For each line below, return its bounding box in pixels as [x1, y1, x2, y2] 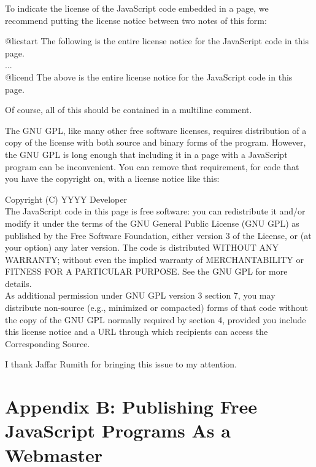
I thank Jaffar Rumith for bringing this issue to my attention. [5, 358, 237, 371]
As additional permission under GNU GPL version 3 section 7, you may [5, 289, 276, 302]
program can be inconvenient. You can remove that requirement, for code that [5, 160, 299, 173]
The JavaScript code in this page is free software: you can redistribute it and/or [5, 205, 306, 218]
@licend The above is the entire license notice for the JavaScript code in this [5, 70, 293, 83]
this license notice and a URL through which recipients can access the [5, 325, 268, 338]
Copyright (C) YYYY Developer [5, 192, 127, 205]
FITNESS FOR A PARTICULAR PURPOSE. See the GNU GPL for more [5, 265, 288, 278]
